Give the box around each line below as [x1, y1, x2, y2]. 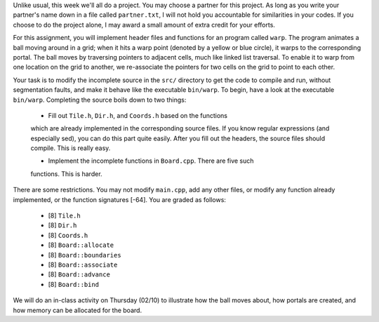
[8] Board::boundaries [48, 250, 122, 259]
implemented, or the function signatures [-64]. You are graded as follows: [13, 195, 226, 203]
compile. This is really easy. [30, 144, 111, 152]
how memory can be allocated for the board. [13, 306, 142, 314]
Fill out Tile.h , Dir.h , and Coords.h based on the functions [48, 111, 228, 119]
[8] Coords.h [48, 231, 88, 239]
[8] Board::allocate [48, 241, 114, 249]
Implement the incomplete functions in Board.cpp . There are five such [48, 156, 254, 165]
